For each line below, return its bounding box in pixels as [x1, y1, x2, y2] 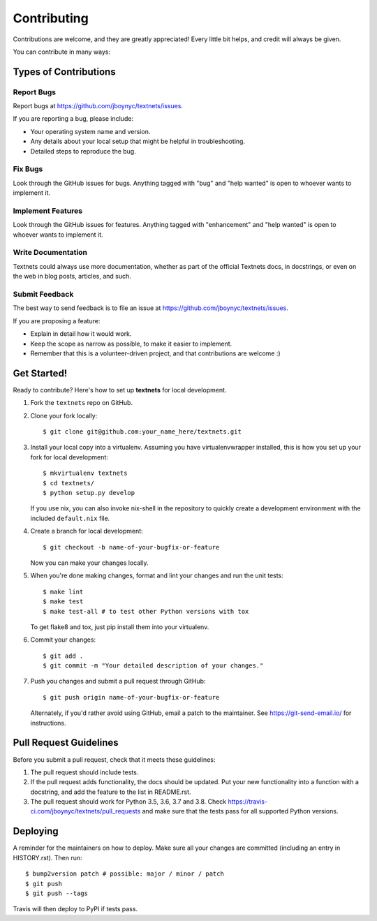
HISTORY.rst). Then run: [13, 853, 82, 862]
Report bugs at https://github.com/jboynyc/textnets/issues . [13, 102, 183, 110]
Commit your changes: [30, 635, 96, 644]
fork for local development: [30, 452, 108, 461]
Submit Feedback [13, 290, 74, 300]
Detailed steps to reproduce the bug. [30, 147, 136, 155]
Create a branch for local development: [30, 527, 143, 536]
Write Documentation [13, 248, 87, 258]
